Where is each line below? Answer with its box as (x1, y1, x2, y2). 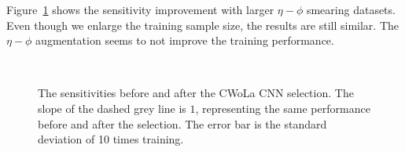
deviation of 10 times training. (38, 131, 184, 147)
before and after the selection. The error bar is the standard (38, 115, 327, 132)
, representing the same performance (195, 100, 370, 116)
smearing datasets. (306, 2, 396, 17)
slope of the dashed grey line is (38, 100, 186, 116)
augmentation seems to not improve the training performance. (35, 32, 334, 49)
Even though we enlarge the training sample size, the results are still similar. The (6, 16, 399, 33)
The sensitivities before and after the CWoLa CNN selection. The (38, 85, 354, 101)
